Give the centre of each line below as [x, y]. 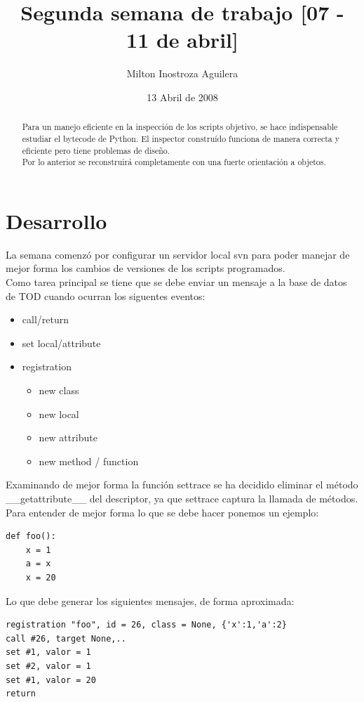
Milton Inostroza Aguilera [182, 73]
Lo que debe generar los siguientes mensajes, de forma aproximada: [150, 600]
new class [59, 390]
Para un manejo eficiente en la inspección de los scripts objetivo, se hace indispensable [180, 127]
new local [59, 414]
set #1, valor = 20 [51, 680]
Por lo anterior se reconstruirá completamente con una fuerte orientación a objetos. [174, 162]
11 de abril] [182, 40]
